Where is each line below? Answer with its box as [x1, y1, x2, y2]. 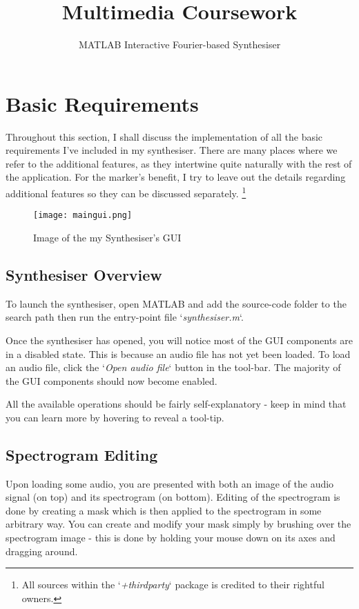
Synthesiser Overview [6, 263, 162, 285]
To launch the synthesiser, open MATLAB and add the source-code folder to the [6, 296, 347, 310]
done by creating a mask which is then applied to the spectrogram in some [6, 503, 322, 517]
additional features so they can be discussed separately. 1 [6, 184, 246, 200]
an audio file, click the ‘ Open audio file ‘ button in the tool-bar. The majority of [6, 360, 341, 375]
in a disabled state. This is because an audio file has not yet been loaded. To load [6, 346, 351, 361]
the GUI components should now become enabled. [6, 373, 217, 388]
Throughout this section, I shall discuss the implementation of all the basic [6, 129, 323, 143]
